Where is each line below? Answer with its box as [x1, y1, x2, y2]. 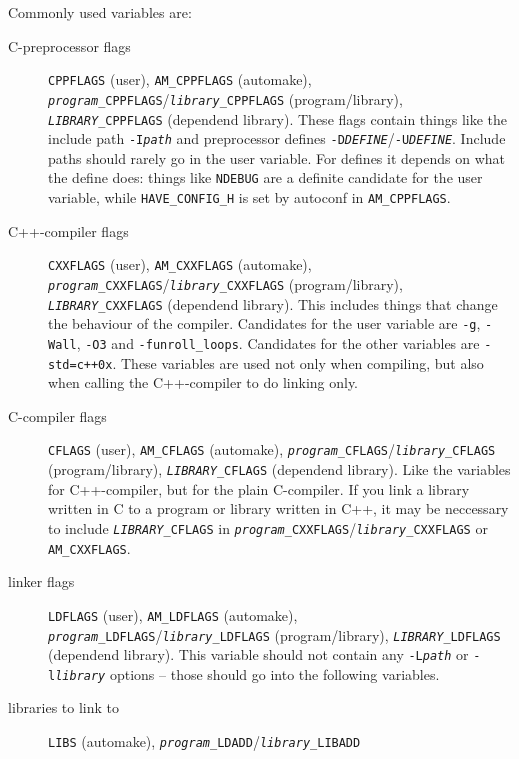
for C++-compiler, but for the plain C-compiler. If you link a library [48, 478, 470, 499]
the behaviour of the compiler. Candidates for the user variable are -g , [48, 313, 481, 334]
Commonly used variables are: [8, 2, 192, 22]
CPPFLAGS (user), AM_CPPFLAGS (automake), [48, 69, 312, 90]
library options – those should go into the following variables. [55, 663, 440, 684]
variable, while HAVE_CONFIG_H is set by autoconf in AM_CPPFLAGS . [48, 187, 451, 208]
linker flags [8, 571, 75, 592]
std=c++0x [48, 357, 113, 372]
